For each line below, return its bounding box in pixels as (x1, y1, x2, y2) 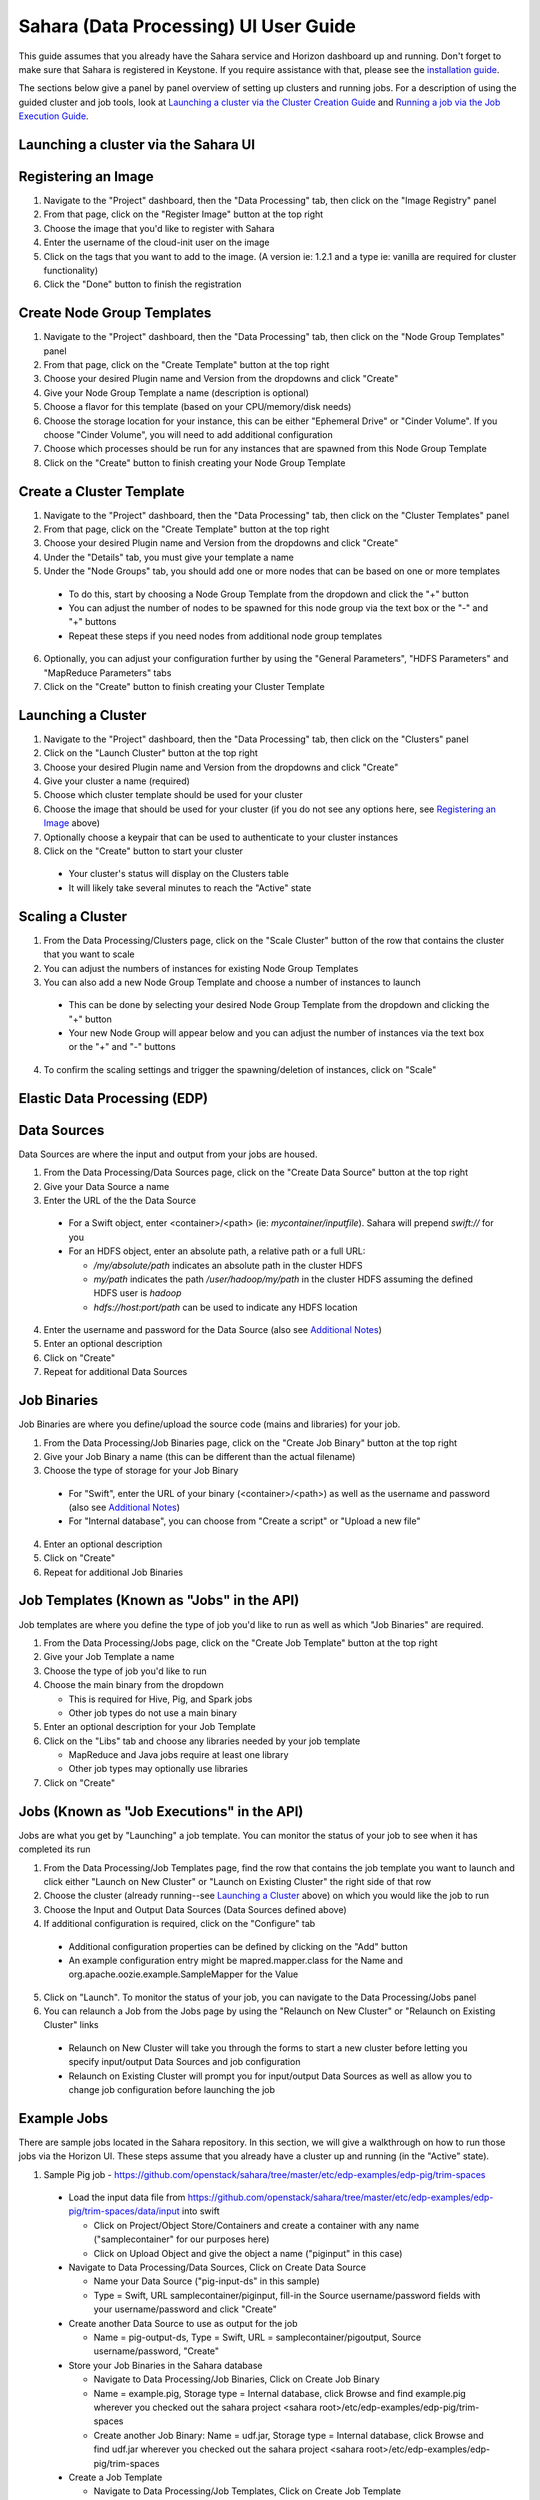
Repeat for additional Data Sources (43, 1366, 188, 1378)
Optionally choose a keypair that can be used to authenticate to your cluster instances (43, 831, 399, 843)
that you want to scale (43, 948, 135, 960)
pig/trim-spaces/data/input (68, 2205, 180, 2217)
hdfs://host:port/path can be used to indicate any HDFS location (93, 1301, 359, 1313)
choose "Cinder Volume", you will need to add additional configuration (43, 429, 334, 441)
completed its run (18, 1843, 91, 1855)
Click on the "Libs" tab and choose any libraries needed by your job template (43, 1735, 361, 1747)
